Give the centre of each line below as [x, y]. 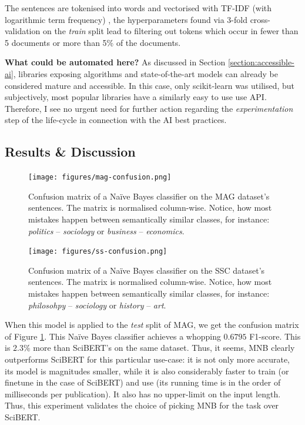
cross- [260, 19]
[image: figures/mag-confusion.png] [100, 177]
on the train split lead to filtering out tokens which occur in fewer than [170, 31]
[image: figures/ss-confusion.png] [98, 252]
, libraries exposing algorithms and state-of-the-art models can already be [145, 73]
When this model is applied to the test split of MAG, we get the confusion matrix [152, 325]
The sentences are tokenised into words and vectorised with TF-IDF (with [138, 8]
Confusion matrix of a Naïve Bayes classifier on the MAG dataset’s [149, 196]
